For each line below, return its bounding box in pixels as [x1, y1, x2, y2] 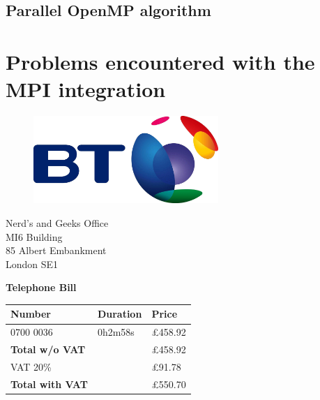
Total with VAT [10, 376, 88, 391]
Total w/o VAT [10, 342, 86, 357]
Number [10, 306, 51, 321]
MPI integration [6, 75, 166, 103]
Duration [97, 306, 142, 321]
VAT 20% [10, 359, 52, 373]
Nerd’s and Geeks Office [6, 215, 109, 230]
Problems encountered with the [6, 47, 315, 75]
